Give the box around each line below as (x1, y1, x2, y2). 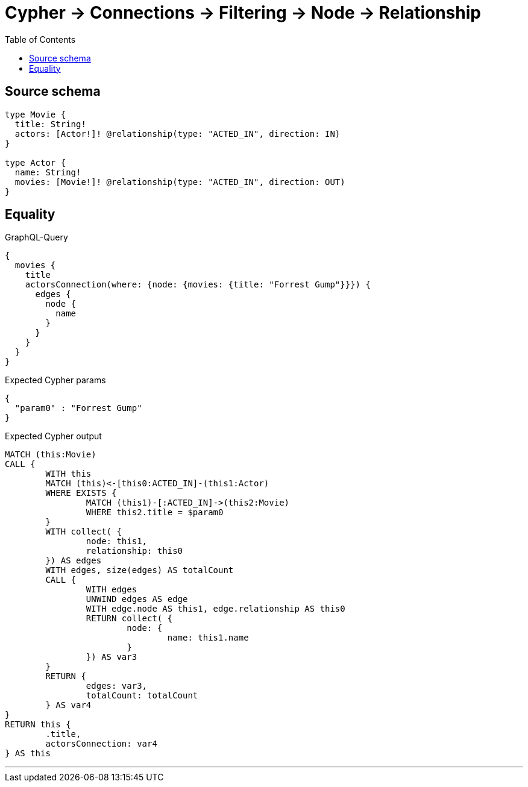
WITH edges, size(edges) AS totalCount (45, 565, 234, 575)
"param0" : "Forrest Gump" (14, 403, 142, 413)
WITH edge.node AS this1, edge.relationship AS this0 (86, 604, 345, 614)
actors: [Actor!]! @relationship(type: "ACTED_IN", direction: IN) (14, 128, 341, 139)
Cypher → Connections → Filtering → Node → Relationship (5, 2, 481, 23)
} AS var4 (45, 700, 92, 710)
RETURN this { (5, 720, 71, 730)
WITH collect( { (45, 527, 122, 537)
